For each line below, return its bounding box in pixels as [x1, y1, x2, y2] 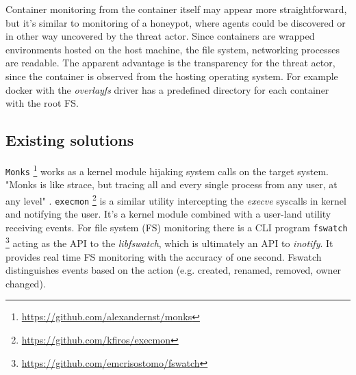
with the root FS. [5, 96, 79, 110]
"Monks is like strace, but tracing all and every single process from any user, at [5, 177, 338, 192]
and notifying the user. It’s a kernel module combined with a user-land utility [5, 207, 331, 221]
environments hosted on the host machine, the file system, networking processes [5, 42, 340, 56]
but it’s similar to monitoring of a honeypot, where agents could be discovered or [5, 15, 346, 29]
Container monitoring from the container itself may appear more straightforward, [5, 2, 347, 16]
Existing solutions [5, 129, 134, 151]
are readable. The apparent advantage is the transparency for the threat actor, [5, 55, 335, 70]
